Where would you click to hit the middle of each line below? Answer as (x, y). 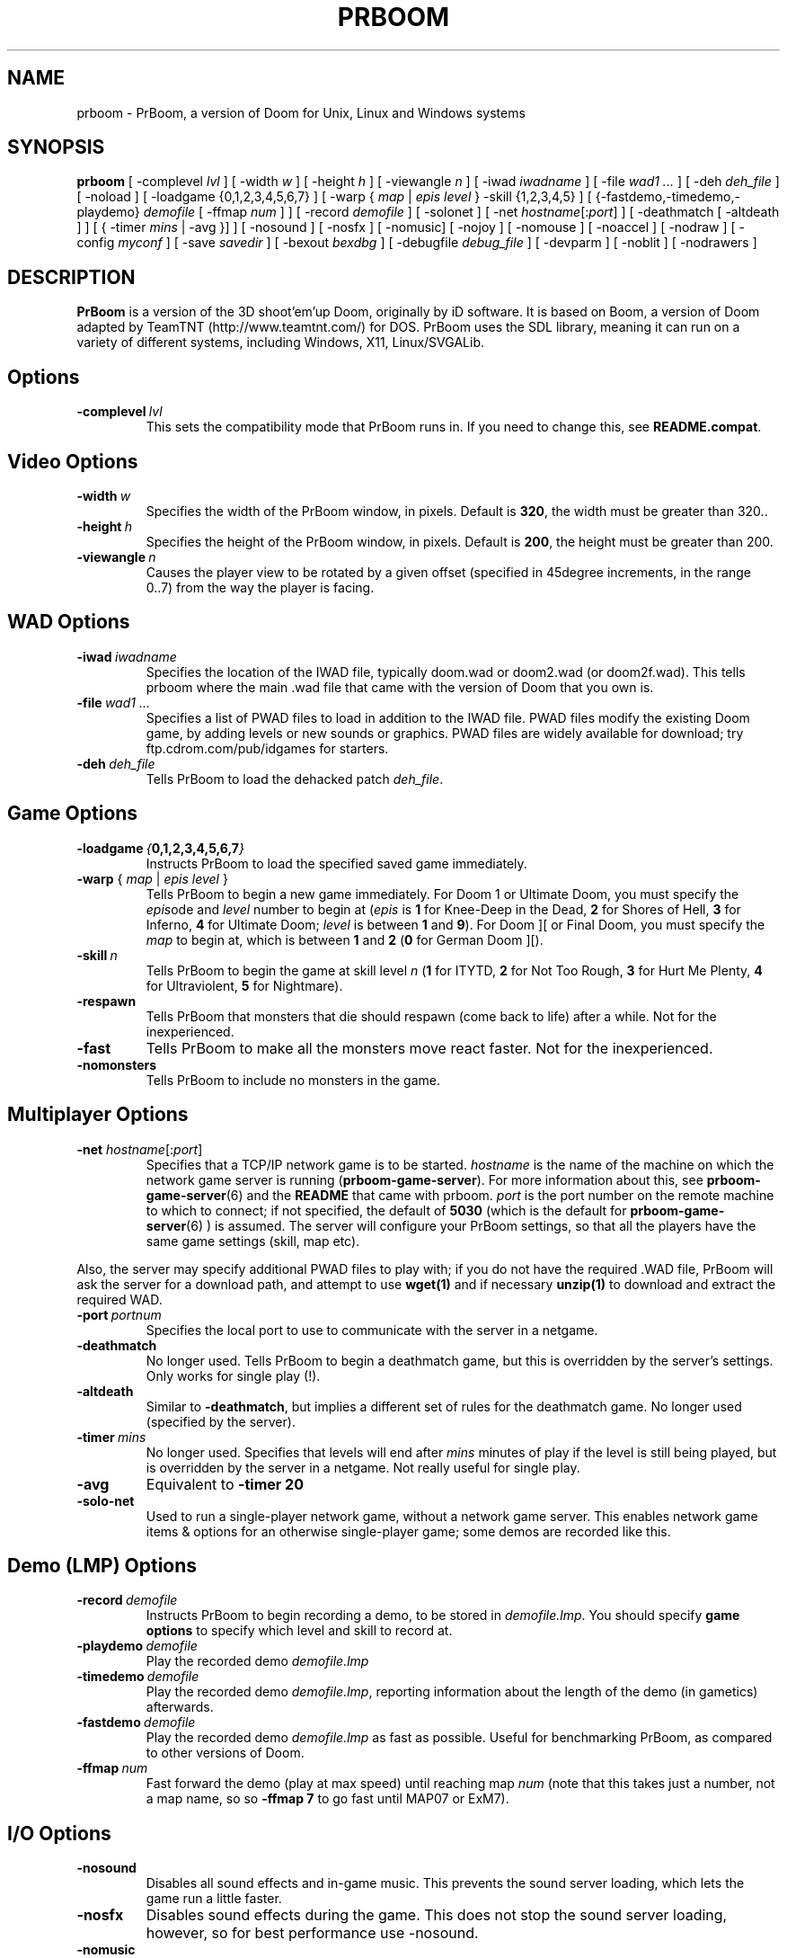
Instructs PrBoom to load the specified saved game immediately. (336, 863)
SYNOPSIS (56, 147)
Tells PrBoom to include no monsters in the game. (293, 1080)
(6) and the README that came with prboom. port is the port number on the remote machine (500, 1195)
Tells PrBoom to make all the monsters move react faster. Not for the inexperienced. (429, 1048)
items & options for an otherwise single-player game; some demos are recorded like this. (408, 1531)
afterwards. (180, 1707)
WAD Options (69, 622)
